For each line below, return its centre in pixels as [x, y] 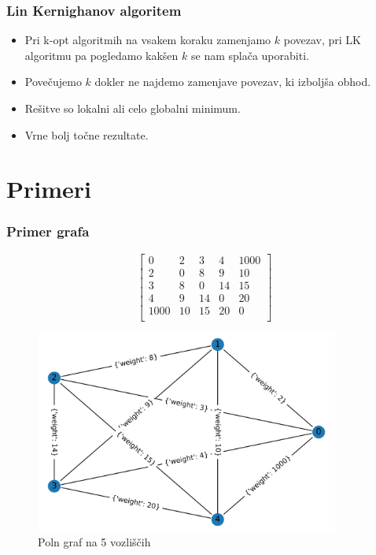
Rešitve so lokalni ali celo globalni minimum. [133, 108]
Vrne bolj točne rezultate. [87, 134]
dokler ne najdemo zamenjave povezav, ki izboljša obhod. [233, 82]
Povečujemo [53, 82]
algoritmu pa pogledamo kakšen [101, 55]
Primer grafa [48, 231]
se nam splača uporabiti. [250, 55]
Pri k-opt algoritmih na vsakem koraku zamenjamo [148, 40]
